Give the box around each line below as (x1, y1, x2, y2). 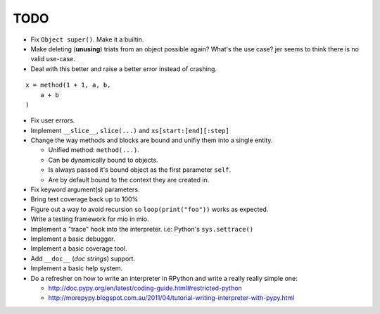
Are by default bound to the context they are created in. (48, 175, 210, 184)
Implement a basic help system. (30, 264, 123, 272)
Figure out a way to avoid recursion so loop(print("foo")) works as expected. (30, 205, 269, 213)
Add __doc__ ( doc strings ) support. (30, 254, 136, 263)
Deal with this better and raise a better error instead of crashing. (30, 64, 217, 73)
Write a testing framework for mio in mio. (30, 215, 149, 223)
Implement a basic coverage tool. (30, 244, 127, 253)
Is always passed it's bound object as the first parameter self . (48, 165, 232, 174)
